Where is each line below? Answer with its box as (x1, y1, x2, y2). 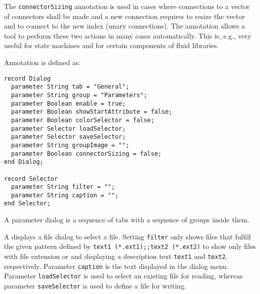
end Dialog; (4, 158, 43, 166)
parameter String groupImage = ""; (11, 141, 129, 149)
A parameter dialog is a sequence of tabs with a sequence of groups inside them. (4, 214, 249, 225)
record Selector (4, 175, 58, 182)
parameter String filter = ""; (11, 183, 115, 191)
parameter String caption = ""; (11, 191, 119, 199)
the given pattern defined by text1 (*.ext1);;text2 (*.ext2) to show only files (4, 241, 256, 251)
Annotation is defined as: (4, 57, 81, 68)
